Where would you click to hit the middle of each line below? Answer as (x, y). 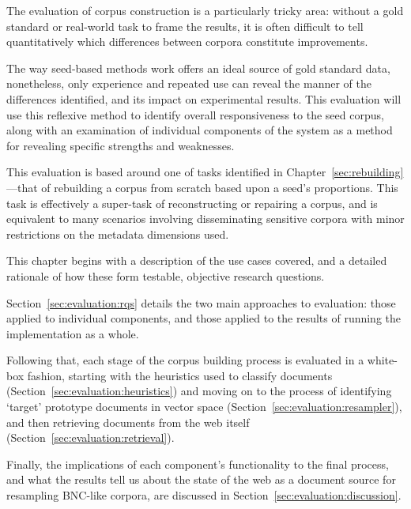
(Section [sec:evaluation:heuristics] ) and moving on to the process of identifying (199, 391)
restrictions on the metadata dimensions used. (118, 234)
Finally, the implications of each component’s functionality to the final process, (198, 464)
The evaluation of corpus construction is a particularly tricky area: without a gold (205, 10)
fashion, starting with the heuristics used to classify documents (180, 375)
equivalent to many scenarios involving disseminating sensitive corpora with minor (205, 219)
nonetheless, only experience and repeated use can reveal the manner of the (189, 83)
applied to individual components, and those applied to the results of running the (204, 318)
